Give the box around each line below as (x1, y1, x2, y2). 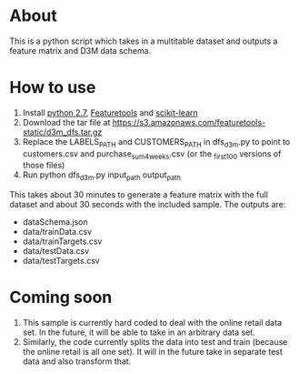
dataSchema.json (22, 217, 88, 227)
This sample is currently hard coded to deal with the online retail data (22, 318, 283, 329)
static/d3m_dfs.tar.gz (22, 126, 103, 137)
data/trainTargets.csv (22, 236, 103, 247)
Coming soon (9, 288, 113, 308)
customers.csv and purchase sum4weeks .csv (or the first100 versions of (22, 147, 282, 161)
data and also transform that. (22, 356, 132, 367)
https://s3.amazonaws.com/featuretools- (112, 116, 266, 127)
